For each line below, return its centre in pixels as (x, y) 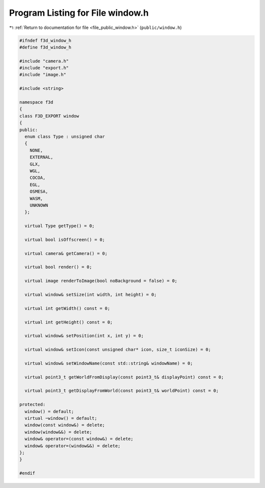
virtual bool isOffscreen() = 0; (65, 240)
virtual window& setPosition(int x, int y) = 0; (84, 336)
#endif (27, 473)
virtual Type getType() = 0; (60, 226)
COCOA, (38, 178)
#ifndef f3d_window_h (45, 40)
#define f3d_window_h (45, 47)
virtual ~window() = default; (61, 418)
